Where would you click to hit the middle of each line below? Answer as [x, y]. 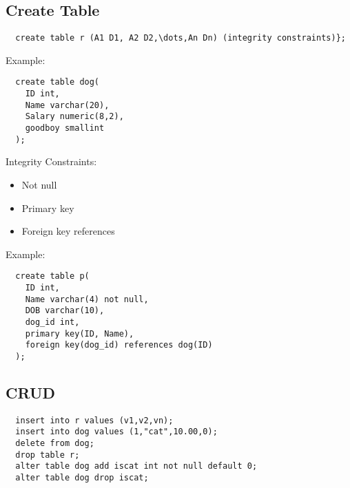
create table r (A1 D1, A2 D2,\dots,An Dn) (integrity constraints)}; [181, 38]
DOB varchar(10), [65, 311]
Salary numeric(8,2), [74, 117]
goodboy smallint [65, 128]
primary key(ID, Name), [80, 333]
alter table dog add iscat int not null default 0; [136, 466]
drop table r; [48, 455]
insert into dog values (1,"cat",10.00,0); [116, 432]
